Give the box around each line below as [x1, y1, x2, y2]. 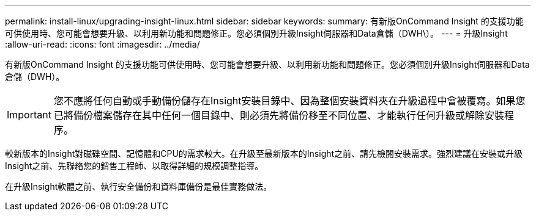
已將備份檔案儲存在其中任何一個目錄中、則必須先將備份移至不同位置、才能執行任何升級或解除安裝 [53, 109, 504, 121]
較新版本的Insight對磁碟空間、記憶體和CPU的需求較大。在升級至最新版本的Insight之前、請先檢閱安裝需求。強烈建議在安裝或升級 [5, 148, 523, 159]
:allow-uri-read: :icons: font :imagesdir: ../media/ [5, 39, 200, 49]
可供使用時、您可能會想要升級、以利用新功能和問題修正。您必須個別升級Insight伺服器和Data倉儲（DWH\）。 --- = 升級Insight [5, 28, 508, 38]
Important [7, 109, 51, 121]
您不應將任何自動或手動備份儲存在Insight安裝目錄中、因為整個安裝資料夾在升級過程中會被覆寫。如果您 [53, 95, 526, 107]
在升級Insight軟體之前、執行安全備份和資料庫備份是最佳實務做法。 [5, 181, 272, 192]
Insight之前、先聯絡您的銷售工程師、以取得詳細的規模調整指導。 [5, 160, 264, 171]
